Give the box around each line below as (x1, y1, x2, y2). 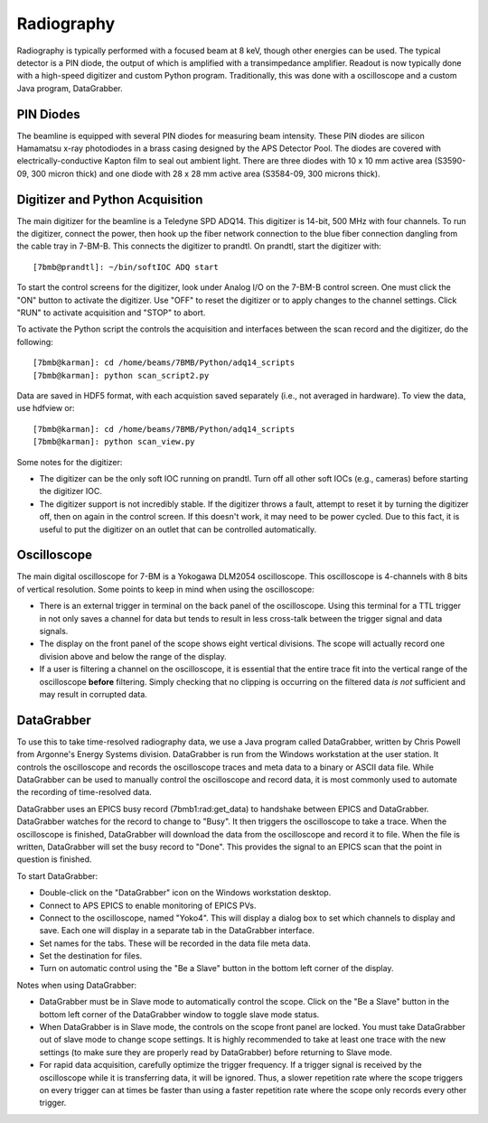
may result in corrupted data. (39, 688, 148, 699)
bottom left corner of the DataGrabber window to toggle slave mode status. (39, 1008, 320, 1020)
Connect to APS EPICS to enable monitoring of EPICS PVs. (39, 900, 257, 911)
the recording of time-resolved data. (16, 787, 153, 798)
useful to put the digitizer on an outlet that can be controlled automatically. (39, 524, 316, 535)
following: (16, 336, 53, 347)
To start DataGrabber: (16, 870, 99, 881)
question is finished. (16, 854, 92, 865)
